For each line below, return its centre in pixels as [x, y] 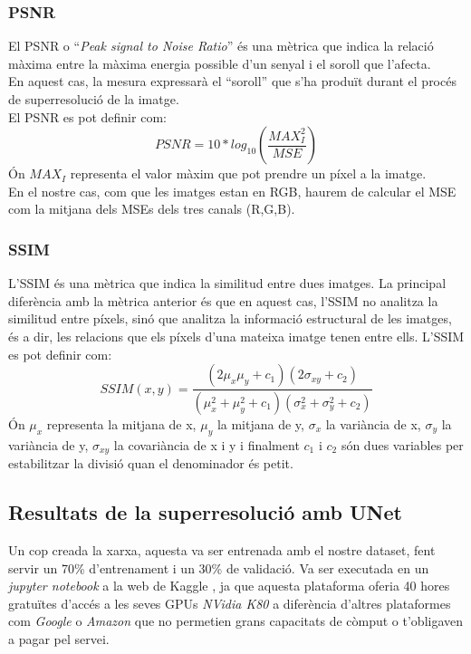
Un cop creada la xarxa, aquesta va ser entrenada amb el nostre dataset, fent [222, 550]
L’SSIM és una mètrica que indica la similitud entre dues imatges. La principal [227, 283]
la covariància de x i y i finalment [207, 444]
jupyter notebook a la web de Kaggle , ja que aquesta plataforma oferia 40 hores [229, 586]
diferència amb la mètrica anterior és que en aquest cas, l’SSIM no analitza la [223, 300]
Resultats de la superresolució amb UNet [205, 512]
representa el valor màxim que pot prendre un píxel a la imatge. [248, 173]
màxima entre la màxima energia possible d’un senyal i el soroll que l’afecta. [220, 63]
